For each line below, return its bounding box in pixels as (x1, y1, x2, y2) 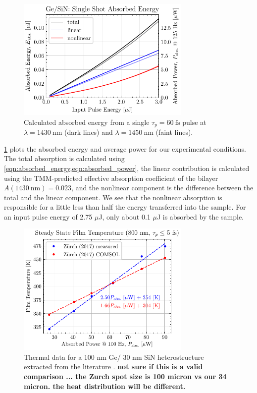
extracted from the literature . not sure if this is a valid (24, 361, 203, 372)
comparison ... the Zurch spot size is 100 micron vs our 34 (24, 371, 227, 381)
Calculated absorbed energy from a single (24, 116, 150, 127)
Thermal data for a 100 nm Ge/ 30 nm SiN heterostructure (24, 351, 204, 362)
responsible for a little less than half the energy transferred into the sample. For (4, 202, 246, 212)
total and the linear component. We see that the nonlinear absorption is (4, 192, 222, 202)
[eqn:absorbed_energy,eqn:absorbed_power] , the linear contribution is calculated (4, 163, 250, 173)
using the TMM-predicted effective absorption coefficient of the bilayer (4, 172, 218, 183)
